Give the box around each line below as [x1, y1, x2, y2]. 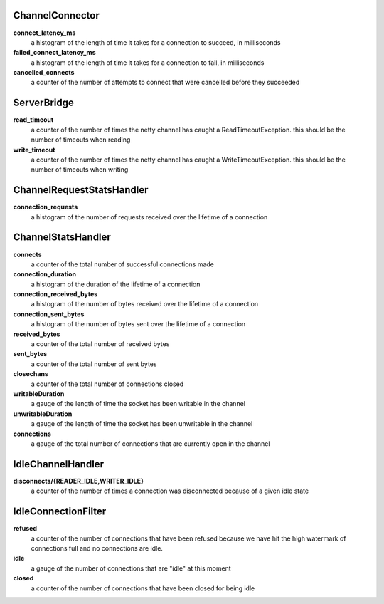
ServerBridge [13, 97, 74, 109]
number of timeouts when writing [31, 165, 129, 174]
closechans [13, 370, 49, 378]
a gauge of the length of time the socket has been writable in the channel [31, 400, 245, 408]
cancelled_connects [13, 68, 75, 77]
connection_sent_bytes [13, 310, 85, 318]
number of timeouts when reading [31, 135, 131, 144]
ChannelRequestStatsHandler [13, 184, 149, 196]
